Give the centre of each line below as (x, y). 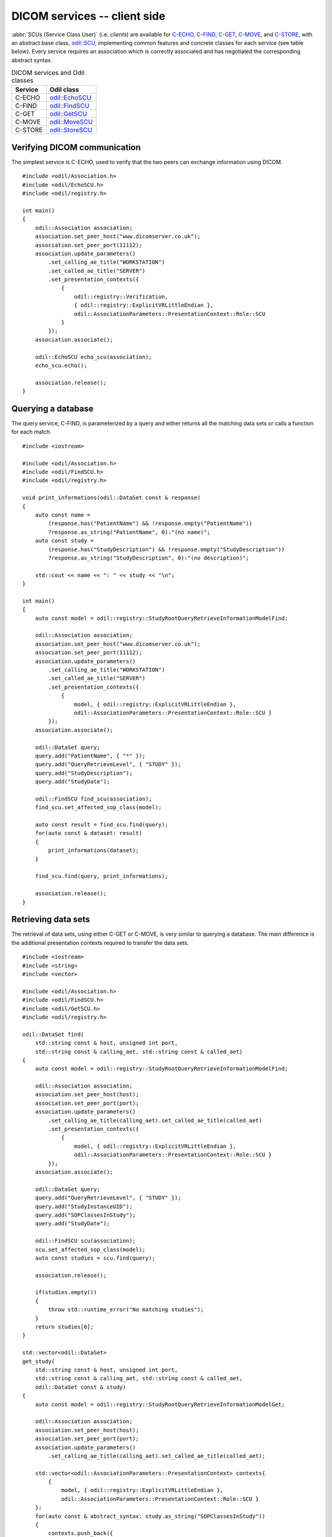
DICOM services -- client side (89, 16)
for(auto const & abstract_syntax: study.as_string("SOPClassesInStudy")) (150, 1516)
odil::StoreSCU (71, 130)
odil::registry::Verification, (121, 296)
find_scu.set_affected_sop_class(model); (98, 808)
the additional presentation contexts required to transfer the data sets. (100, 942)
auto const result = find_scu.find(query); (101, 825)
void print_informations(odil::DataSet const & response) (112, 498)
